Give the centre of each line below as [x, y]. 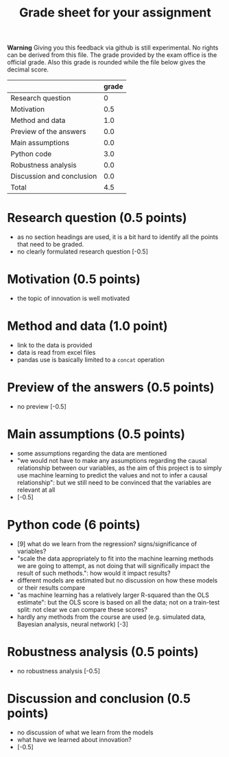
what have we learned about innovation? [74, 739]
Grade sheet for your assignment [115, 13]
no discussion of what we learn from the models [85, 732]
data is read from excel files [56, 352]
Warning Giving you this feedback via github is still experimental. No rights [113, 48]
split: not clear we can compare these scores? [82, 609]
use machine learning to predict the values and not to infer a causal [112, 475]
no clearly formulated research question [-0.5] [83, 251]
